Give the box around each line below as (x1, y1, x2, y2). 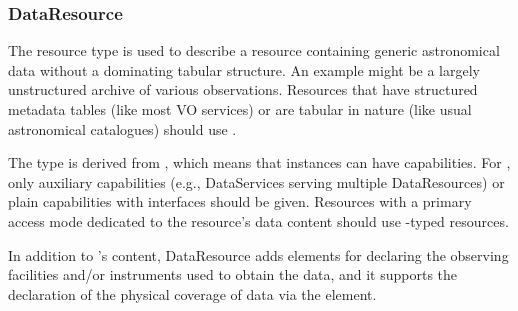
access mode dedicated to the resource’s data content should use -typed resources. (8, 210, 509, 231)
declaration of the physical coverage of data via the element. (8, 283, 377, 304)
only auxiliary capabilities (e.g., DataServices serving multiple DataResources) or (8, 171, 505, 192)
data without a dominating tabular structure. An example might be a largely (8, 59, 480, 80)
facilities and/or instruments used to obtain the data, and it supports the (8, 264, 458, 285)
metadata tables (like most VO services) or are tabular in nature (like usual (8, 99, 472, 119)
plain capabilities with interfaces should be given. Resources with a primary (8, 191, 472, 212)
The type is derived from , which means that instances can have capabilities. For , (8, 152, 511, 173)
